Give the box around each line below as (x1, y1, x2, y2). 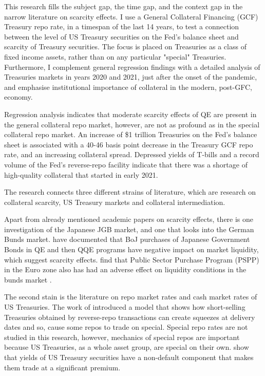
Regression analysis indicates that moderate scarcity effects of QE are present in (4, 108, 257, 119)
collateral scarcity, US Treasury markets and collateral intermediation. (4, 196, 225, 207)
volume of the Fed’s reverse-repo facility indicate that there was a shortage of (4, 159, 248, 170)
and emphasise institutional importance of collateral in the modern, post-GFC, (4, 81, 252, 92)
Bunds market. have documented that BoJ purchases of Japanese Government (4, 234, 250, 245)
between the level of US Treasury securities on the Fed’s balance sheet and (4, 31, 239, 42)
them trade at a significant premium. (4, 362, 121, 372)
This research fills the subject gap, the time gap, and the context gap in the (4, 1, 243, 11)
